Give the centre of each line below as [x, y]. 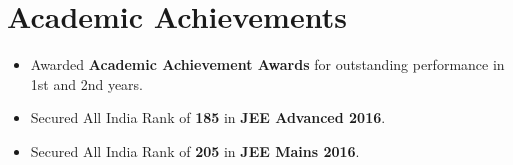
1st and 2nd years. [86, 83]
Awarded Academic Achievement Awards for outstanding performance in [267, 64]
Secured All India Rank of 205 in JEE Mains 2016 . [195, 150]
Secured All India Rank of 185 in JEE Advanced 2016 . [208, 117]
